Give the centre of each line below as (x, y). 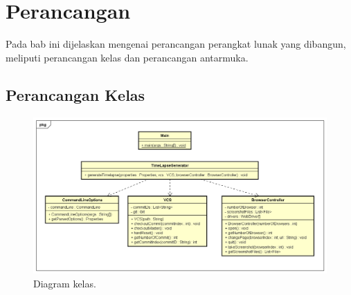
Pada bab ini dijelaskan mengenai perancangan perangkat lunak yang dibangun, (176, 44)
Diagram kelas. (65, 283)
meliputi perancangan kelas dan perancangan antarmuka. (127, 57)
